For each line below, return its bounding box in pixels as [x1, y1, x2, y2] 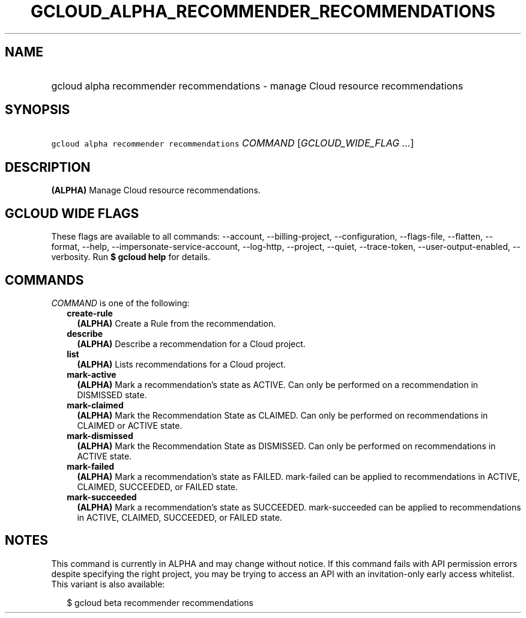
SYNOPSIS [5, 102, 70, 118]
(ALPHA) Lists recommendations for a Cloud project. [77, 359, 286, 369]
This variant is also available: [51, 578, 165, 589]
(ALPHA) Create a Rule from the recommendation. [77, 318, 276, 329]
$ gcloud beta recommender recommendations [67, 597, 253, 608]
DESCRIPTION [5, 159, 91, 175]
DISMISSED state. [77, 389, 147, 400]
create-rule [67, 307, 113, 318]
